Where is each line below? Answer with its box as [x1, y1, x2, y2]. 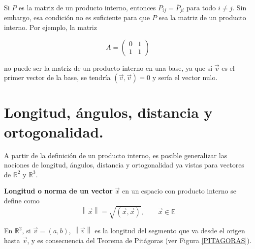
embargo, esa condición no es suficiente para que [4, 12, 150, 23]
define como [4, 195, 40, 205]
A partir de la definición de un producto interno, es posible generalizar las [4, 150, 227, 160]
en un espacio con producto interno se [122, 186, 236, 196]
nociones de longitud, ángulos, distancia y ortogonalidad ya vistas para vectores [4, 160, 244, 170]
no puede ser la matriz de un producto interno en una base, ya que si [4, 62, 213, 73]
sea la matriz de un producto [159, 12, 246, 23]
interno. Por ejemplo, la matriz [4, 22, 97, 32]
